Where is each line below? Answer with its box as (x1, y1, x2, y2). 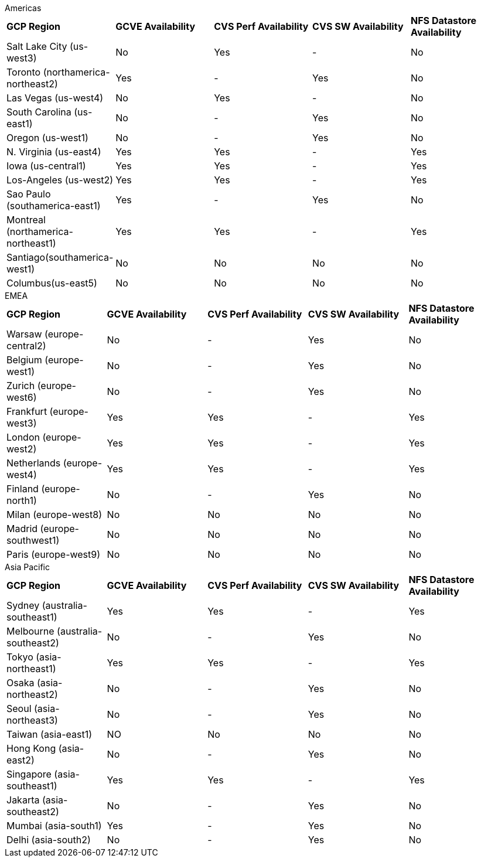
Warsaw (6, 328, 42, 340)
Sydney (6, 599, 40, 611)
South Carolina (6, 106, 71, 118)
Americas (5, 3, 42, 13)
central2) (6, 340, 46, 352)
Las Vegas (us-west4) (6, 92, 104, 104)
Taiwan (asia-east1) (6, 728, 93, 740)
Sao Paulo (6, 188, 51, 200)
